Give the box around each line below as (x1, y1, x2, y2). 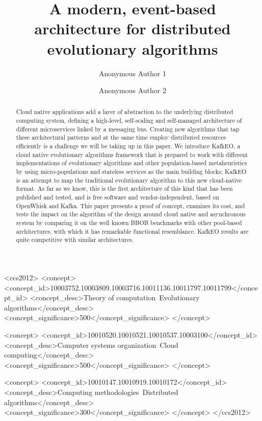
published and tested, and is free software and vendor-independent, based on (16, 193, 219, 202)
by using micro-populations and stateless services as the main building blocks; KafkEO (16, 167, 247, 176)
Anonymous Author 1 (99, 68, 166, 78)
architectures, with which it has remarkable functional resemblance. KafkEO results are (16, 227, 249, 235)
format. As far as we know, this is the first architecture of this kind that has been (16, 184, 233, 193)
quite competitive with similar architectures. (16, 235, 134, 244)
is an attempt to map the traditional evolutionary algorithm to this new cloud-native (16, 175, 242, 184)
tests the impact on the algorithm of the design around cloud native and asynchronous (16, 210, 246, 218)
